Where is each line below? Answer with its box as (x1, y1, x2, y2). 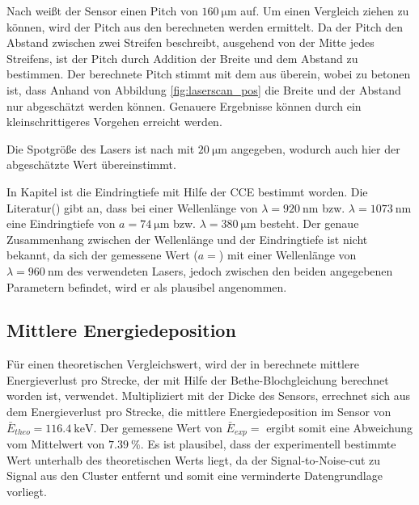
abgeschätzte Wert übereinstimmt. (6, 156, 176, 173)
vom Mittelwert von (6, 436, 105, 452)
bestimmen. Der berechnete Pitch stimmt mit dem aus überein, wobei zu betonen (6, 65, 411, 82)
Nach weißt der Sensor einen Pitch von (6, 2, 198, 19)
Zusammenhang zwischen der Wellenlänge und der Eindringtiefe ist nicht (6, 230, 368, 247)
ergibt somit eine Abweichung (266, 419, 413, 436)
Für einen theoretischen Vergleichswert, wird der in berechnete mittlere (6, 356, 359, 372)
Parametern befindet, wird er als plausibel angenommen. (6, 278, 287, 295)
